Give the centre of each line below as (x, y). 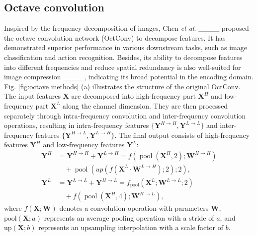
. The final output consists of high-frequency (182, 135)
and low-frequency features (84, 145)
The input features (33, 96)
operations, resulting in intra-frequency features (77, 125)
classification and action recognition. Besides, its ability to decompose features (123, 57)
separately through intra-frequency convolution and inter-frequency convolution (125, 115)
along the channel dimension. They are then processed (145, 105)
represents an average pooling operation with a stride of (129, 217)
